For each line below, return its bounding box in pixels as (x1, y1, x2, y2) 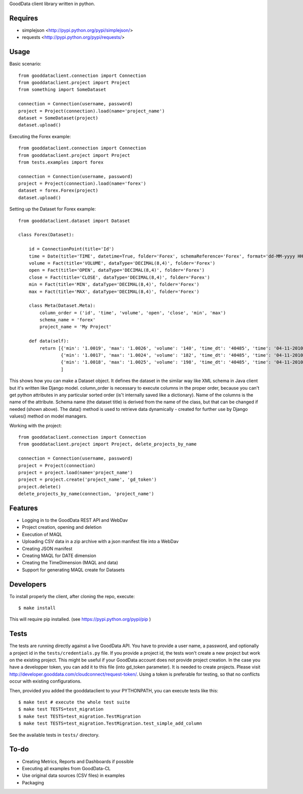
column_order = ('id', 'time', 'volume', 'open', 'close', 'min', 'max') (39, 310, 226, 316)
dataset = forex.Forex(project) (18, 188, 98, 193)
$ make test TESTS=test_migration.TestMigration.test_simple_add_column (18, 721, 202, 726)
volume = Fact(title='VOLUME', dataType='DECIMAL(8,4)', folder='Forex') (28, 260, 216, 266)
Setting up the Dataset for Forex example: (9, 206, 96, 212)
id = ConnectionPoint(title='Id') (28, 246, 115, 252)
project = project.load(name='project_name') (18, 470, 133, 475)
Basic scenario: (9, 61, 41, 67)
